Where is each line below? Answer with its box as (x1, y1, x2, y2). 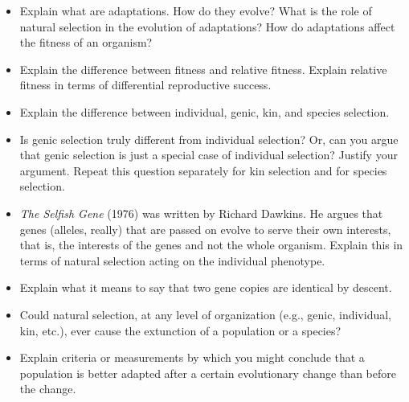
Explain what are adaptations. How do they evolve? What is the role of (19, 2, 372, 18)
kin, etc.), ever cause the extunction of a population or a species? (19, 322, 342, 338)
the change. (19, 380, 76, 397)
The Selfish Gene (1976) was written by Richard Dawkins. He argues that (19, 204, 383, 221)
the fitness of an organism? (19, 34, 153, 51)
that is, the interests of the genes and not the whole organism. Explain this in (19, 236, 403, 253)
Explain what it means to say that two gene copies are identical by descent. (19, 279, 392, 296)
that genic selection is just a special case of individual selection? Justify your (19, 146, 398, 163)
